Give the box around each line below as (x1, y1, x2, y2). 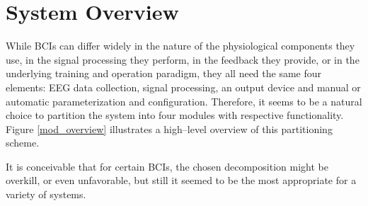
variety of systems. (6, 187, 86, 202)
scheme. (6, 135, 40, 150)
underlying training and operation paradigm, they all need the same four (6, 66, 322, 81)
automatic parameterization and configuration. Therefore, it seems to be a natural (6, 93, 362, 108)
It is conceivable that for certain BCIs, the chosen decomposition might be (6, 159, 328, 173)
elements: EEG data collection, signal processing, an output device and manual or (6, 79, 361, 94)
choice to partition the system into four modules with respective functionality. (6, 108, 344, 122)
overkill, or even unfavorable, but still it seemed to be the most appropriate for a (6, 173, 357, 188)
